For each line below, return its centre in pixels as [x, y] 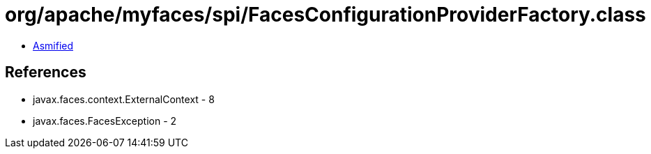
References [46, 72]
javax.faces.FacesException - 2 [105, 121]
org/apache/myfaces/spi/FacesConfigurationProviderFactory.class [325, 15]
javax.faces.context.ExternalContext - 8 [124, 99]
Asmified [53, 45]
